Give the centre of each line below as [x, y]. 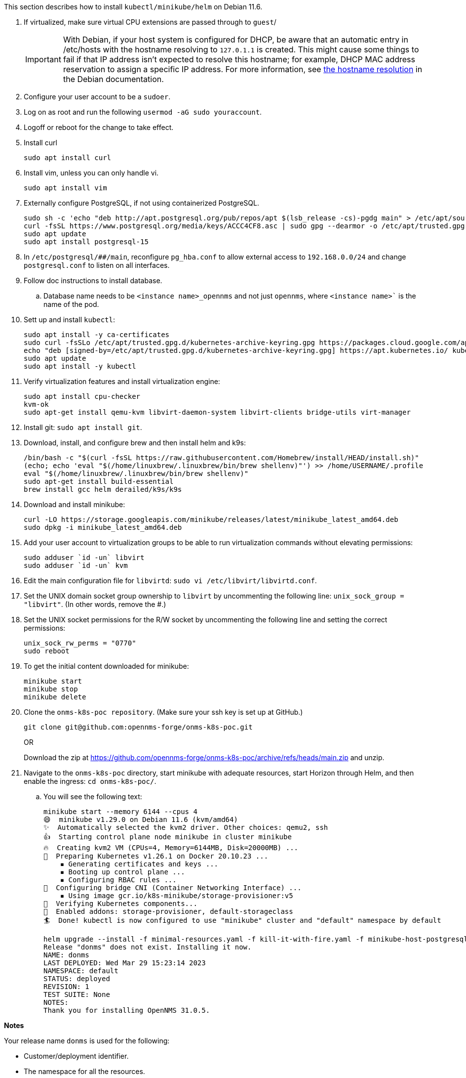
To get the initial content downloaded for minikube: [106, 666]
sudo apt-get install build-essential [99, 481]
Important [43, 59]
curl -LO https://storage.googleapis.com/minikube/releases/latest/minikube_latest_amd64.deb [211, 519]
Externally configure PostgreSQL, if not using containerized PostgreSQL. [141, 203]
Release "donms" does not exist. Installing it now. [148, 947]
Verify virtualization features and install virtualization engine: [122, 381]
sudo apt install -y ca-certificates [97, 335]
